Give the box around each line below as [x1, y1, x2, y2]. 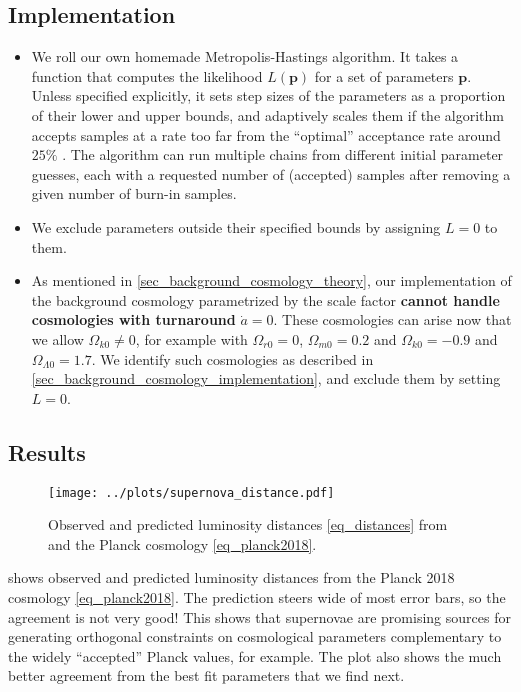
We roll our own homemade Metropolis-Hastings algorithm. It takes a [31, 46, 459, 67]
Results [8, 436, 86, 467]
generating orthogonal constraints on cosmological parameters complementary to [8, 626, 502, 647]
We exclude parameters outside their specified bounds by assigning [31, 216, 441, 237]
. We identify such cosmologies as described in [91, 348, 374, 369]
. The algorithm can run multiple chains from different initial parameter [62, 144, 504, 165]
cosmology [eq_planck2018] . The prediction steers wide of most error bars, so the [8, 586, 506, 607]
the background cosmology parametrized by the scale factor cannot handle [31, 289, 500, 310]
